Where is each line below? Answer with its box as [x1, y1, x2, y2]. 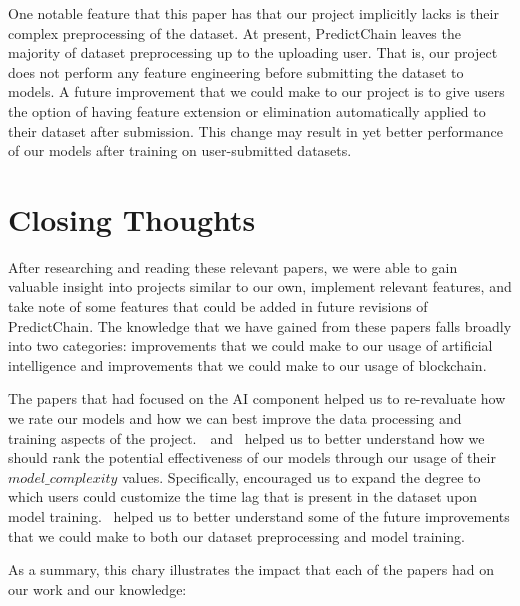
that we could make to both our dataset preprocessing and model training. [8, 525, 465, 546]
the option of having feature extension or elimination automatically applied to [8, 100, 486, 121]
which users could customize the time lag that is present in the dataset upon [8, 486, 478, 507]
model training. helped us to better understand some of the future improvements [8, 506, 510, 526]
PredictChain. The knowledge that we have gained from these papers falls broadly [8, 315, 512, 336]
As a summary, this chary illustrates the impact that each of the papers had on [8, 559, 494, 580]
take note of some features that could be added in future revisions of [8, 296, 428, 317]
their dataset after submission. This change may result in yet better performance [8, 120, 503, 141]
